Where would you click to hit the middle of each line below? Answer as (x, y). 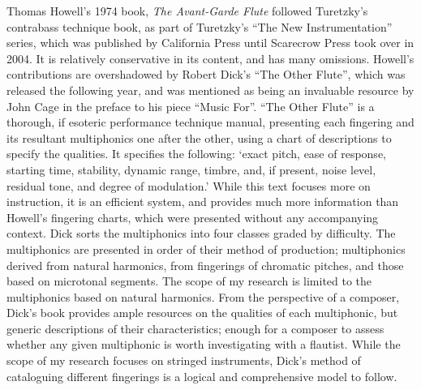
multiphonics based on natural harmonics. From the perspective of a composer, (203, 296)
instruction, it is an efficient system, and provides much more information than (203, 201)
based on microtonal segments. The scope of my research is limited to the (189, 281)
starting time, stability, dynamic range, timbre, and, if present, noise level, (191, 169)
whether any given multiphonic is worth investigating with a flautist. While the (204, 344)
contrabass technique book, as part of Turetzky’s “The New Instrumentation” (200, 26)
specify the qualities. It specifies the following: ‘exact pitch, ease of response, (196, 154)
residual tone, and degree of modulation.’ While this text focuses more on (189, 185)
